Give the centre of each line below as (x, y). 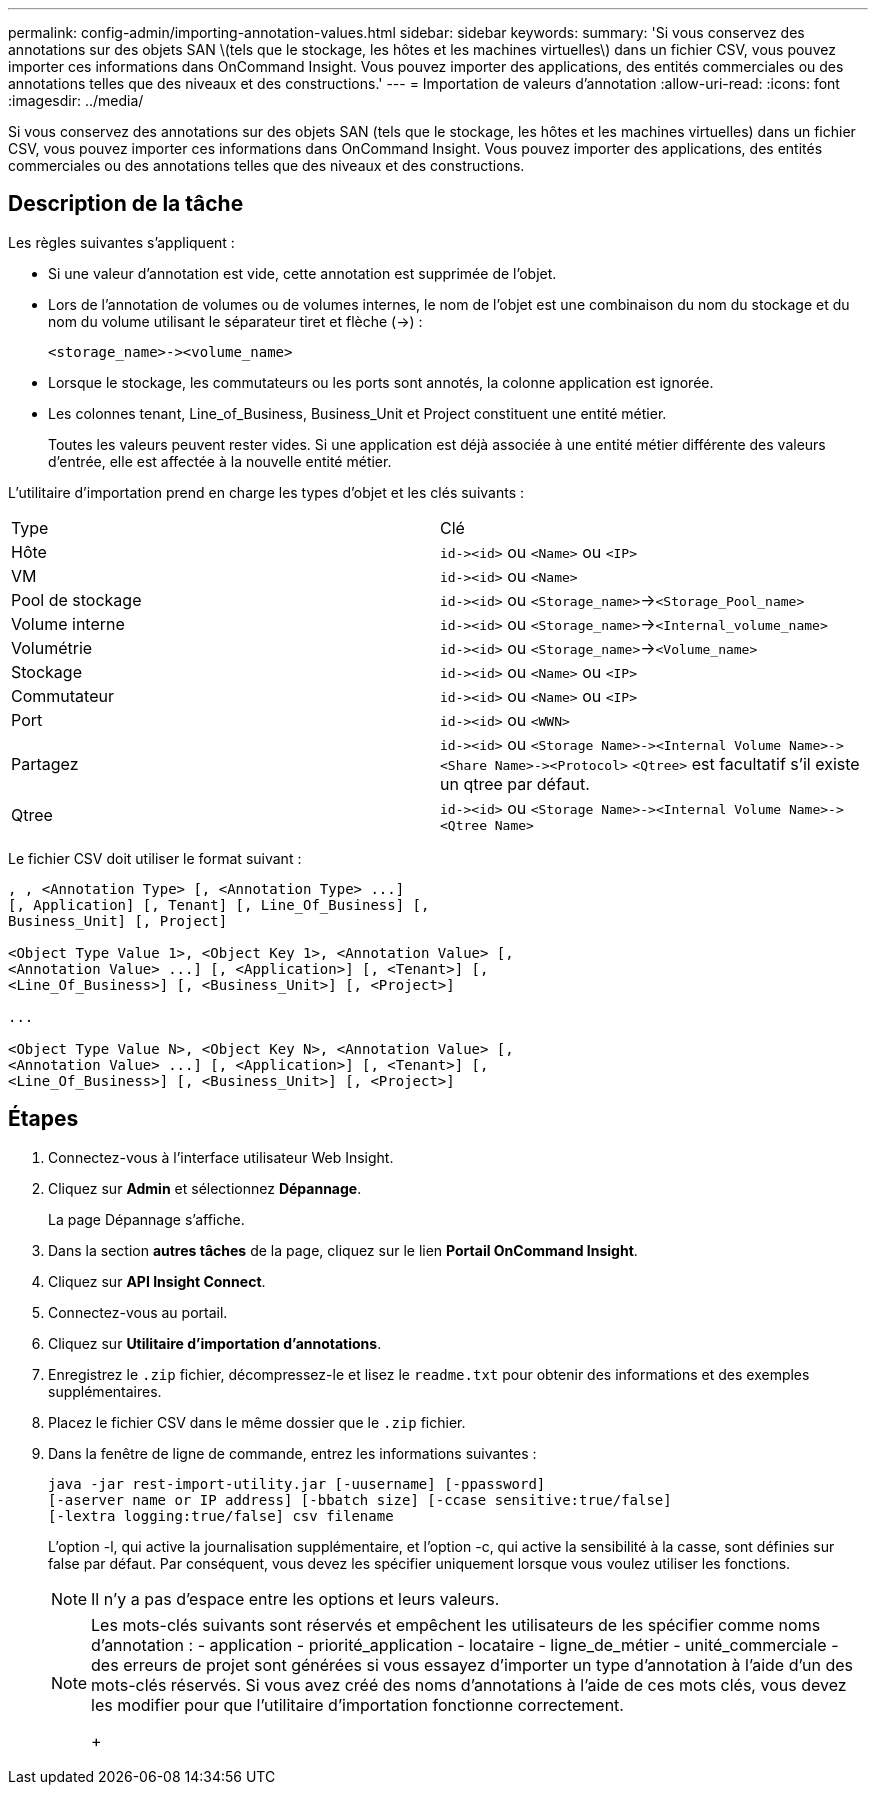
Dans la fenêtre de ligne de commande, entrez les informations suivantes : (292, 1453)
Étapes (43, 1119)
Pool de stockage (76, 599)
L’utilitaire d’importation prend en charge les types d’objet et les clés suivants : (266, 492)
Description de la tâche (126, 204)
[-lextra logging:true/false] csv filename (221, 1515)
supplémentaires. (105, 1391)
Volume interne (68, 623)
